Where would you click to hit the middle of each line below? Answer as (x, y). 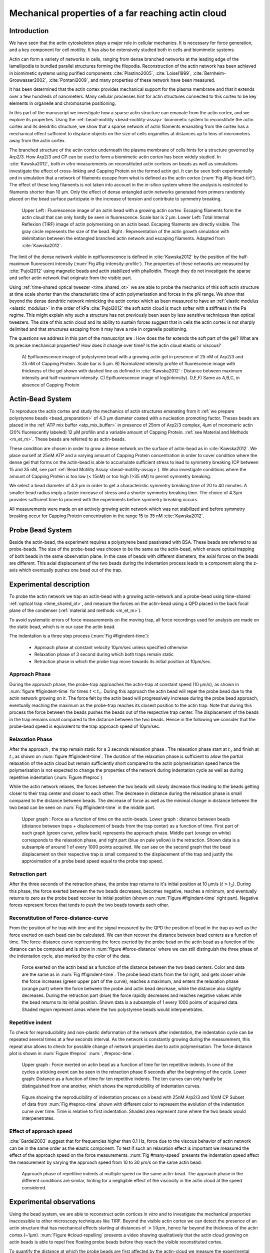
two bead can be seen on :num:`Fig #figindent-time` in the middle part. (82, 807)
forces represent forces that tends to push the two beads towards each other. (89, 905)
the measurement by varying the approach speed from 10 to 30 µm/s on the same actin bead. (106, 1162)
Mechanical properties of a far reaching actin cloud (118, 13)
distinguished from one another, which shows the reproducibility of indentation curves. (111, 1086)
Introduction (29, 31)
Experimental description (49, 585)
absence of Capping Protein (50, 385)
